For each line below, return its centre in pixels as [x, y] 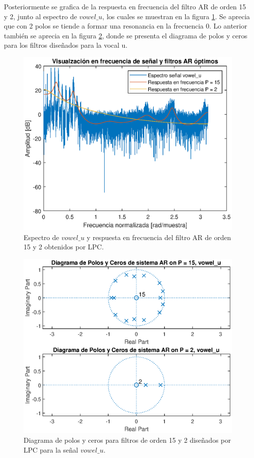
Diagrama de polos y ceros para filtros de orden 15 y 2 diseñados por [127, 440]
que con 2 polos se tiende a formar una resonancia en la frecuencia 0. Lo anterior [126, 26]
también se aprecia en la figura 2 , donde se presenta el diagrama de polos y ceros [126, 35]
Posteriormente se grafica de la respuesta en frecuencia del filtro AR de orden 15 [125, 6]
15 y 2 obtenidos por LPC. [64, 247]
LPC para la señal [51, 449]
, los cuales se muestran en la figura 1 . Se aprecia [176, 16]
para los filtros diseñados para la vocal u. [66, 45]
